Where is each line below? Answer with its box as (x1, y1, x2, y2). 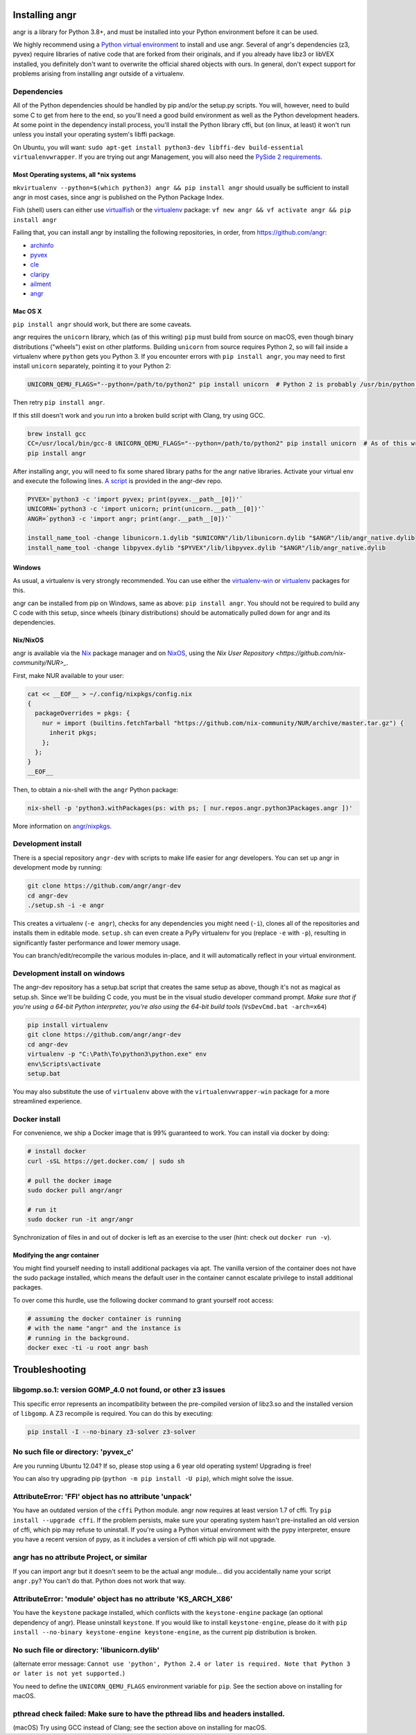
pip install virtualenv (27, 1021, 109, 1029)
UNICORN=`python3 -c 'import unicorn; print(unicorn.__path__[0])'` (27, 505, 266, 513)
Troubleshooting (12, 1364, 87, 1376)
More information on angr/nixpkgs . (12, 822, 112, 830)
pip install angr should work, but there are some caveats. (12, 320, 192, 328)
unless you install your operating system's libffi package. (12, 130, 176, 139)
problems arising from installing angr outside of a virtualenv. (12, 69, 185, 78)
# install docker (27, 1147, 87, 1156)
